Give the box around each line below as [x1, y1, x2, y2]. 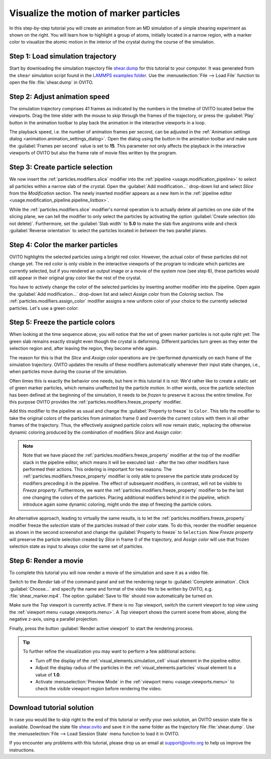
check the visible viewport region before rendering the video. [35, 686, 162, 692]
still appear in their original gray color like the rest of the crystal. [9, 275, 142, 281]
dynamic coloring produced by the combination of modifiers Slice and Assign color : [9, 429, 182, 435]
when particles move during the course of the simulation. [9, 368, 127, 374]
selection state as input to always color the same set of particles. [9, 543, 144, 549]
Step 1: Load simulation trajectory [9, 52, 116, 61]
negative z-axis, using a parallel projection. [9, 616, 98, 622]
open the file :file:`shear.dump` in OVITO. [9, 79, 94, 85]
